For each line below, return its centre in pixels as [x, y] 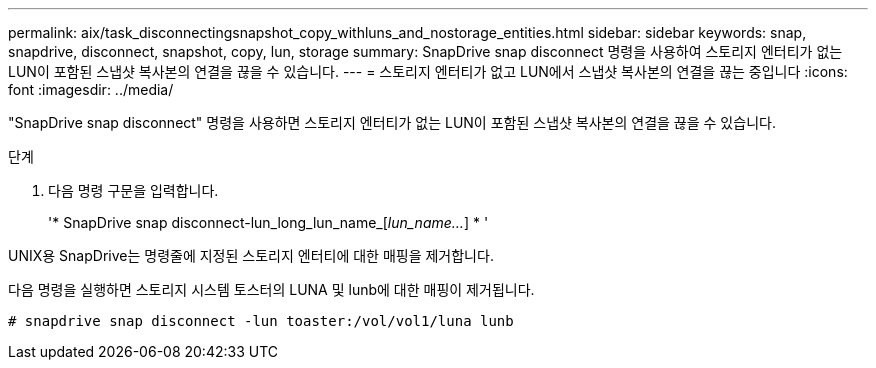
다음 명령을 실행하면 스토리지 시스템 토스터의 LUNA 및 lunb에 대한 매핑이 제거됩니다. [271, 289]
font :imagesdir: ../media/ [91, 89]
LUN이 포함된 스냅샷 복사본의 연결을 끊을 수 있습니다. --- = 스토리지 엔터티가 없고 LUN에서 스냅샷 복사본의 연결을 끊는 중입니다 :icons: [428, 71]
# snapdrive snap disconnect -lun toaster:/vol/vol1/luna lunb [261, 321]
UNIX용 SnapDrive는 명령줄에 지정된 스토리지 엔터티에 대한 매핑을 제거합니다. [251, 255]
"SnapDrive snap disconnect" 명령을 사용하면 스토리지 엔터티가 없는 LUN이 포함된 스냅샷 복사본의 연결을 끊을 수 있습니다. [392, 122]
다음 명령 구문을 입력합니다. [133, 190]
